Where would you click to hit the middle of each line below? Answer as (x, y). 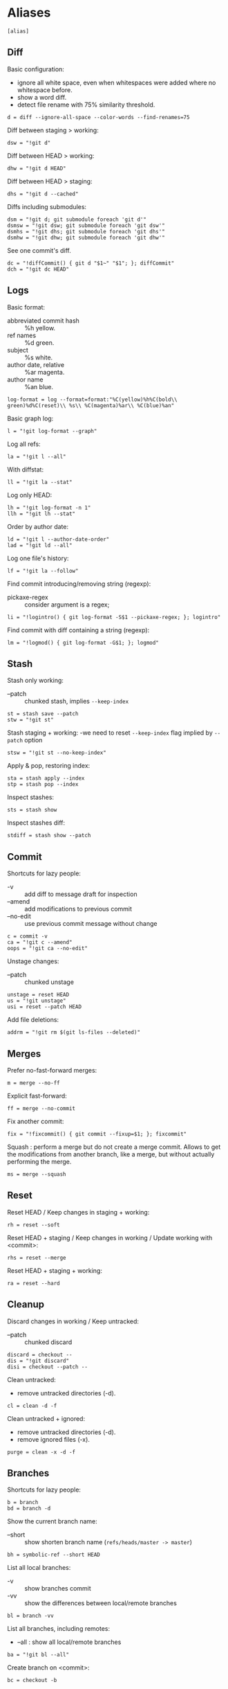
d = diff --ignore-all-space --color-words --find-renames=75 (98, 117)
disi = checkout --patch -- (48, 1367)
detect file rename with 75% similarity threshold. (86, 105)
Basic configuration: (36, 69)
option (33, 740)
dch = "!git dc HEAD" (38, 269)
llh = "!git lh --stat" (41, 514)
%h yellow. (40, 328)
